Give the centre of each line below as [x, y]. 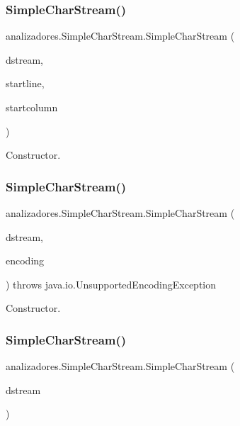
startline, [25, 83]
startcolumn [32, 107]
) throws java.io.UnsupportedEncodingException [111, 284]
